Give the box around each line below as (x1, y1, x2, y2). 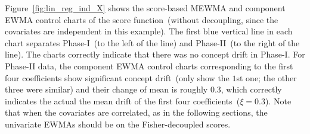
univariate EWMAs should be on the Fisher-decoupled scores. (5, 117, 231, 130)
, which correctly (221, 83, 282, 95)
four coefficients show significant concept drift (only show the (5, 71, 230, 84)
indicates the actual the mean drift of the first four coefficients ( (5, 94, 240, 107)
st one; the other (236, 71, 297, 84)
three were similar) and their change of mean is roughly (5, 83, 208, 95)
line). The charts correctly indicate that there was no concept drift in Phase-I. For (5, 48, 305, 60)
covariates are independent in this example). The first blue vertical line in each (5, 25, 293, 37)
